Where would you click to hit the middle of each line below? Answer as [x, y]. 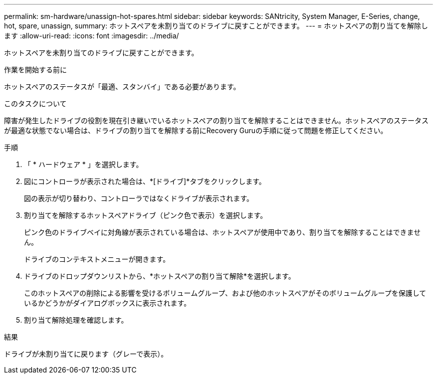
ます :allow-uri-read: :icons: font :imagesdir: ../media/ [92, 36]
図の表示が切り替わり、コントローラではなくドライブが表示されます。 [139, 198]
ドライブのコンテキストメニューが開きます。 [97, 259]
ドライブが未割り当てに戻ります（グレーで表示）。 [86, 354]
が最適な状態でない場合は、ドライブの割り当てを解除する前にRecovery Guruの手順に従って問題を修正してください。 [196, 130]
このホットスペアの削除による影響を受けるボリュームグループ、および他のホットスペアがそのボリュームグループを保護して [225, 293]
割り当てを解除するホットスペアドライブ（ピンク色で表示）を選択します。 [146, 215]
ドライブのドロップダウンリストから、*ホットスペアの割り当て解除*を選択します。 [160, 276]
